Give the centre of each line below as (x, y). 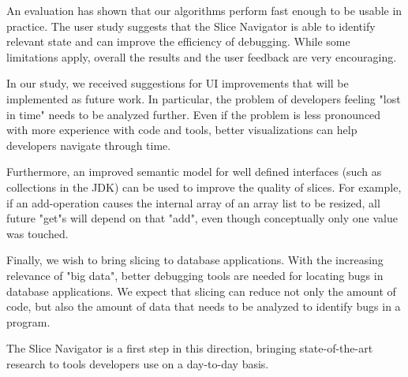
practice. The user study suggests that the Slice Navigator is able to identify (191, 26)
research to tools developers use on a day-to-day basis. (138, 363)
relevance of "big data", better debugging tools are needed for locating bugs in (195, 275)
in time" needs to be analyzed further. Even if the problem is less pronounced (194, 114)
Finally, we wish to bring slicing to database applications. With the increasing (195, 260)
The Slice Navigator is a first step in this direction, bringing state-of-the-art (190, 348)
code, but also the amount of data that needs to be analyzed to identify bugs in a (204, 306)
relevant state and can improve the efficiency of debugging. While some (178, 41)
